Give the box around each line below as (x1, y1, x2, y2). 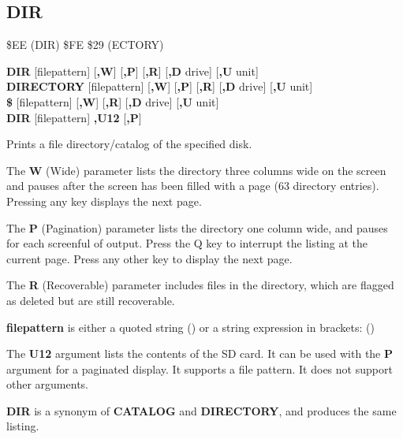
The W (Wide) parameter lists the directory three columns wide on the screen (6, 162, 386, 178)
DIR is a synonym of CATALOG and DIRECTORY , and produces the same (6, 402, 397, 419)
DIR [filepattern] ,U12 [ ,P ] (6, 109, 142, 125)
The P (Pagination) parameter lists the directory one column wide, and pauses (6, 219, 388, 236)
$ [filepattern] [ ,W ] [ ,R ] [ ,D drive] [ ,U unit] (6, 93, 219, 110)
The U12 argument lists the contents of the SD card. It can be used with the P (6, 345, 394, 362)
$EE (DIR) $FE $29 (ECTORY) (6, 36, 164, 53)
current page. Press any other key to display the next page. (6, 250, 293, 266)
